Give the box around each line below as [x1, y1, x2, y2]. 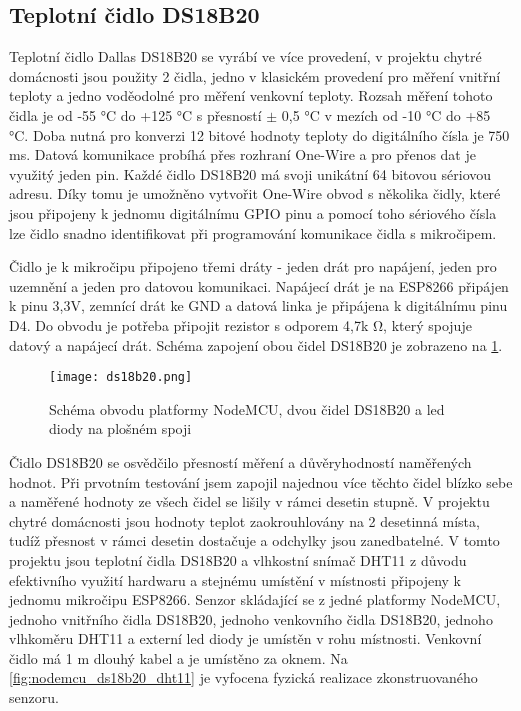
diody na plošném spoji [49, 418, 192, 439]
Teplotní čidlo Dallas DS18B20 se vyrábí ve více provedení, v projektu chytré [9, 46, 482, 67]
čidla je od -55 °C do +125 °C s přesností [9, 104, 262, 125]
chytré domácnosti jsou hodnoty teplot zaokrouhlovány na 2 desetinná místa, [9, 510, 480, 531]
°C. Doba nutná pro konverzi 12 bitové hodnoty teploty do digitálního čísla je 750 [9, 124, 510, 145]
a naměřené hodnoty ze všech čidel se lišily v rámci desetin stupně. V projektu [9, 491, 490, 512]
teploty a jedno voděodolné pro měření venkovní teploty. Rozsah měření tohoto [9, 85, 493, 106]
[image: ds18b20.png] [49, 370, 193, 385]
